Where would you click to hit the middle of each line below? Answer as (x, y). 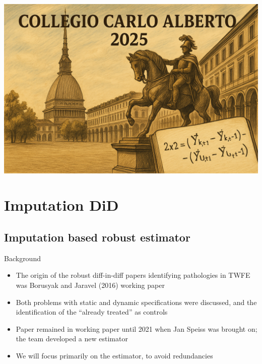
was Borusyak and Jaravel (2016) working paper (90, 285)
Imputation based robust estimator (97, 237)
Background (22, 258)
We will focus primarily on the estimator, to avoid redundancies (114, 355)
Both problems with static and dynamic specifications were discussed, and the (136, 302)
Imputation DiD (61, 205)
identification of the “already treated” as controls (92, 312)
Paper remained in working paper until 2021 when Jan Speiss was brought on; (137, 328)
